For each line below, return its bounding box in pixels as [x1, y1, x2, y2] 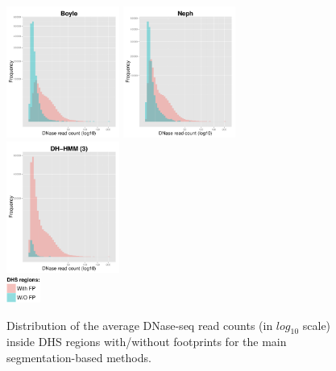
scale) [302, 316, 331, 333]
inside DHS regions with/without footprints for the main [6, 333, 287, 350]
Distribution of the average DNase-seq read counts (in [6, 316, 273, 333]
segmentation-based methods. [6, 348, 151, 365]
